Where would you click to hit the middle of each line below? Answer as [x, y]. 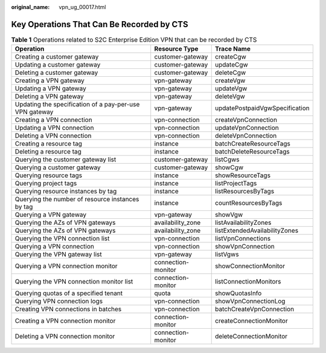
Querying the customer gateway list [66, 160]
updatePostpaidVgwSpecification [263, 108]
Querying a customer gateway [58, 167]
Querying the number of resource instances [77, 199]
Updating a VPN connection [54, 128]
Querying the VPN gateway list [58, 254]
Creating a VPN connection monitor [65, 321]
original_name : [30, 7]
